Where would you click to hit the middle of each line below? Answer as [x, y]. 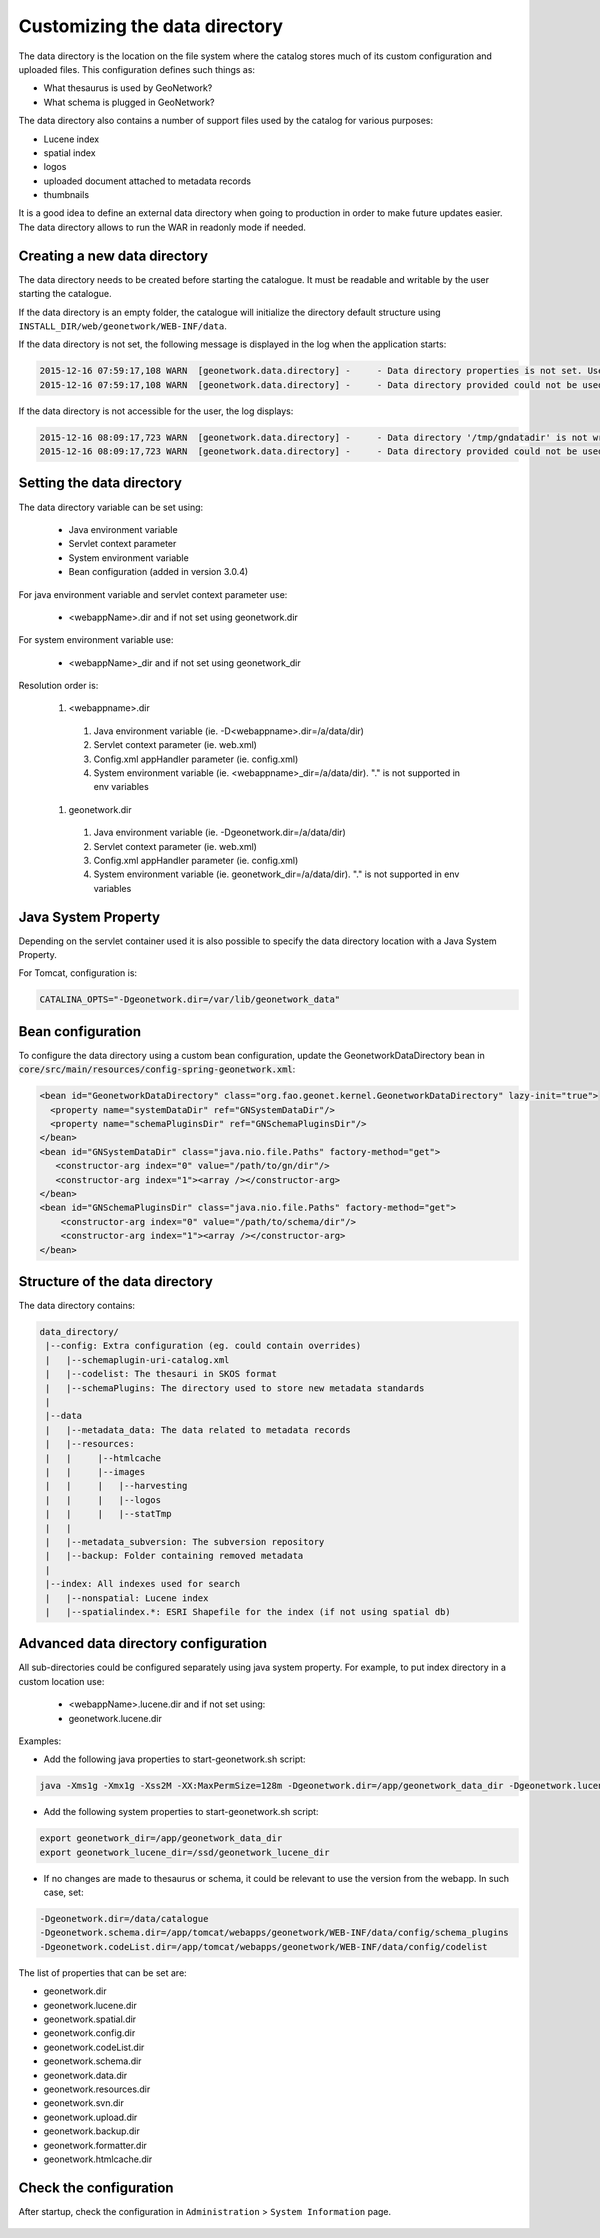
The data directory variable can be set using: [111, 507]
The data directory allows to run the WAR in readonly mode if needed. [162, 227]
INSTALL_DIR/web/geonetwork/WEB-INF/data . [122, 326]
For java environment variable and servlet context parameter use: [153, 594]
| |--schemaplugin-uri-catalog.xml [137, 1359]
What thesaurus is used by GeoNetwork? [128, 88]
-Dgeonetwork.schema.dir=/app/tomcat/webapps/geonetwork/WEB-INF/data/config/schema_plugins [274, 1933]
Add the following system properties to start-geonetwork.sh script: [181, 1812]
